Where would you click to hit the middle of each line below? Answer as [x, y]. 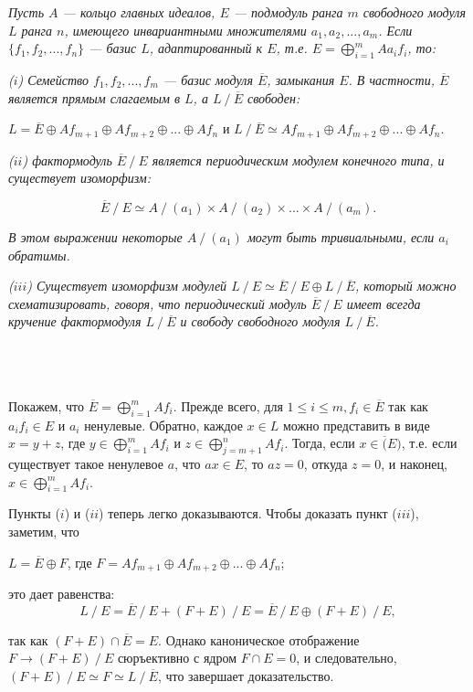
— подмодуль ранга [288, 12]
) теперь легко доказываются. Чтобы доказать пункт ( [248, 513]
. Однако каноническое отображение [259, 639]
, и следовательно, [347, 658]
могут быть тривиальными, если [341, 237]
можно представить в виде [356, 425]
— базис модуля [208, 79]
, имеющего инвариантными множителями [185, 30]
